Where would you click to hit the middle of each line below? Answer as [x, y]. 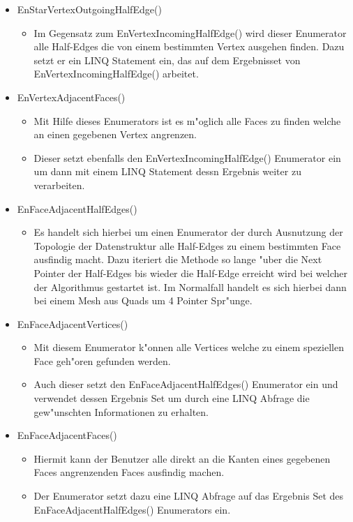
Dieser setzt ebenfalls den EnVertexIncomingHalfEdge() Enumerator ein [187, 157]
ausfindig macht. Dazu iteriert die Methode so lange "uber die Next [178, 259]
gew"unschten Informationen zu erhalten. [121, 411]
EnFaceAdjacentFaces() [67, 435]
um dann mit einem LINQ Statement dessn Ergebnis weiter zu [167, 171]
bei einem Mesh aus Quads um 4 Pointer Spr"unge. [143, 300]
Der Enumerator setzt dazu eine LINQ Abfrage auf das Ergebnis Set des [189, 496]
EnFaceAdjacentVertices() [73, 323]
